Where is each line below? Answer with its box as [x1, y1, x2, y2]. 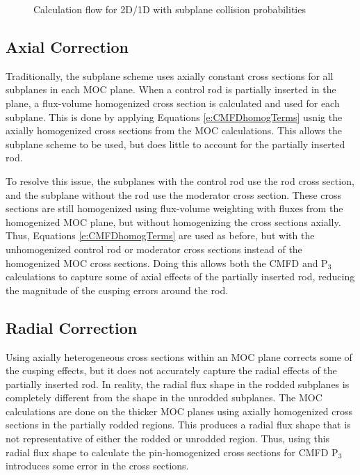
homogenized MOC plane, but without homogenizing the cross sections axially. [6, 214, 341, 229]
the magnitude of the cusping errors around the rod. [6, 282, 229, 297]
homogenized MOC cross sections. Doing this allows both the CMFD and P [6, 255, 328, 270]
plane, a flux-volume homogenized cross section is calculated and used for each [6, 95, 340, 110]
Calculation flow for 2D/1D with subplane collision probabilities [33, 2, 306, 16]
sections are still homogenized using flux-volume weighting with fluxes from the [6, 201, 343, 216]
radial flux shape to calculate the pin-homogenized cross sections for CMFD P [6, 444, 338, 459]
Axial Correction [6, 35, 129, 57]
